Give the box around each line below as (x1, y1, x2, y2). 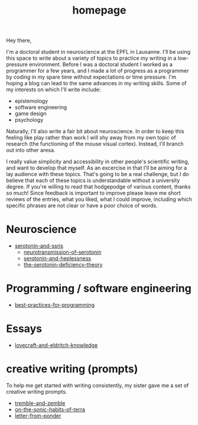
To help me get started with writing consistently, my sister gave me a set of (6, 382, 189, 389)
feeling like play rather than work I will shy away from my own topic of (6, 134, 176, 141)
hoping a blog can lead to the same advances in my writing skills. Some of (6, 80, 187, 87)
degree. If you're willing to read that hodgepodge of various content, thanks (6, 183, 191, 190)
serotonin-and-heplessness (23, 255, 92, 262)
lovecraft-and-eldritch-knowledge (14, 342, 98, 349)
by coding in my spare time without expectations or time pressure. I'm (6, 73, 176, 80)
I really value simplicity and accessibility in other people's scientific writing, (6, 158, 190, 166)
